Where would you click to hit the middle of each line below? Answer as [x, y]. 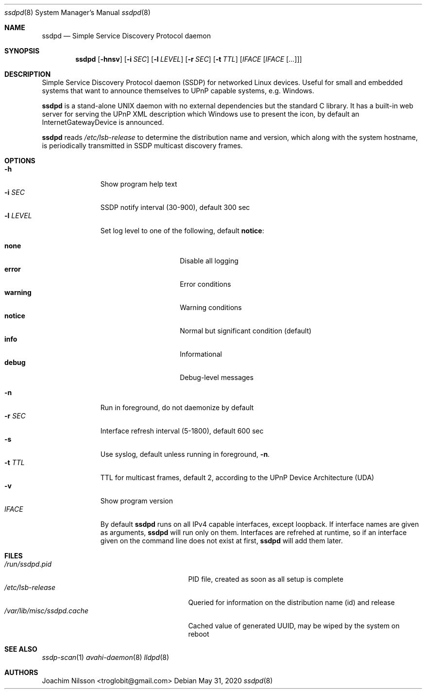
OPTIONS [20, 161]
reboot [199, 634]
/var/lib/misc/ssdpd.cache [47, 611]
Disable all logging [209, 261]
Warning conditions [211, 307]
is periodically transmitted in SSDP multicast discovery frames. [142, 146]
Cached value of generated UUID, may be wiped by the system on [294, 626]
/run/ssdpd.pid [28, 564]
